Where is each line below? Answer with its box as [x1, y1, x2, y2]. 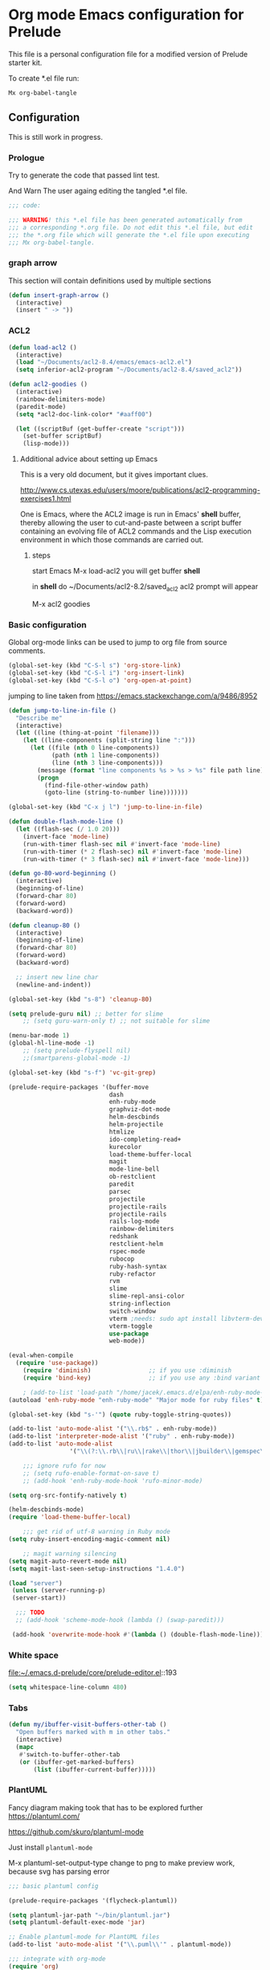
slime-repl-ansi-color [108, 1292, 185, 1301]
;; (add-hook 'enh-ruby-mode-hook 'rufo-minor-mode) [22, 1477, 203, 1485]
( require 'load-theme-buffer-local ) [8, 1513, 131, 1522]
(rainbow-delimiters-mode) [15, 395, 106, 403]
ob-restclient [108, 1173, 157, 1181]
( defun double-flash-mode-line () [8, 818, 125, 826]
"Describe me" [15, 713, 63, 722]
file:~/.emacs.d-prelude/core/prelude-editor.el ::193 [8, 1668, 178, 1678]
